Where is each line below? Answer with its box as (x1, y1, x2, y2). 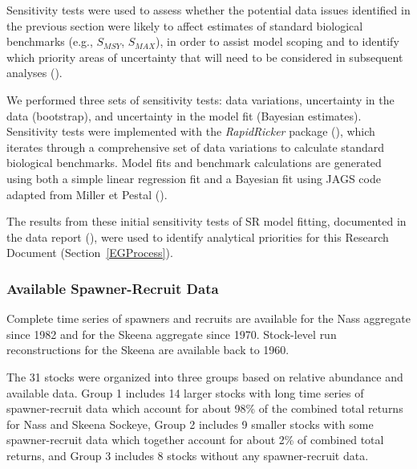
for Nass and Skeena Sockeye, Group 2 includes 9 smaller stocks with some (6, 415, 374, 432)
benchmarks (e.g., (6, 33, 93, 50)
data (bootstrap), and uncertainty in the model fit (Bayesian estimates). (6, 107, 362, 124)
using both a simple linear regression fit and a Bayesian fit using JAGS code (6, 169, 381, 186)
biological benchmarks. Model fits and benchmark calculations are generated (6, 154, 382, 171)
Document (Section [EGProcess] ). (6, 244, 173, 261)
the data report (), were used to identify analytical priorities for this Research (6, 228, 389, 245)
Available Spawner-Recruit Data (6, 278, 219, 298)
